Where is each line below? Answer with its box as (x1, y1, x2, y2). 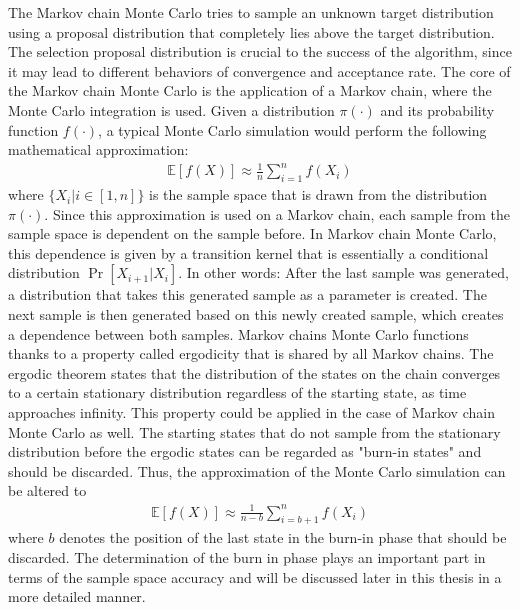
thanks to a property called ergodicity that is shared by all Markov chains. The (8, 343, 494, 364)
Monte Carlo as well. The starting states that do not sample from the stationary (8, 421, 501, 442)
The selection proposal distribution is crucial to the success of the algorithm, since (8, 41, 512, 62)
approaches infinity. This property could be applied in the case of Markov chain (8, 402, 495, 423)
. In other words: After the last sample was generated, (178, 262, 509, 283)
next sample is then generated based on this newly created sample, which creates (8, 304, 504, 325)
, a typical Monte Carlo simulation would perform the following (98, 119, 487, 140)
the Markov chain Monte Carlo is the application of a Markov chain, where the (8, 80, 492, 101)
